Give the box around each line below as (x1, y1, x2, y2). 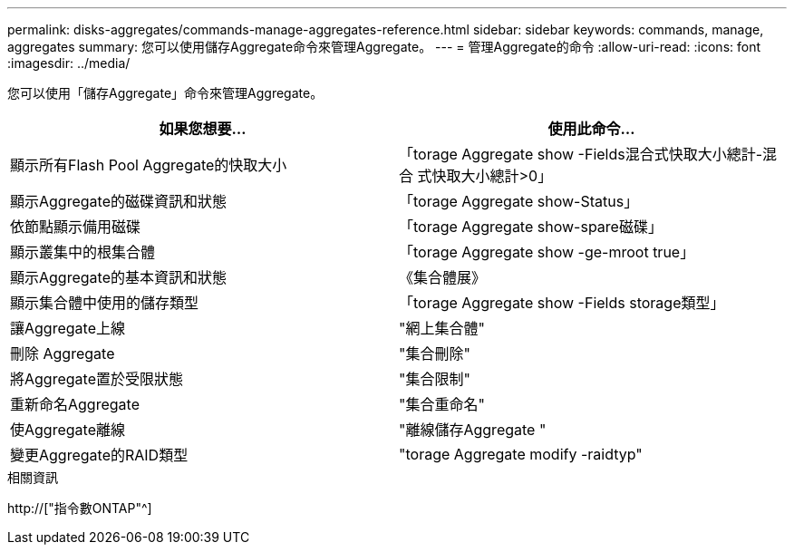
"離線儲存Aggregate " (399, 421, 547, 439)
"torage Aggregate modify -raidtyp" (399, 445, 643, 463)
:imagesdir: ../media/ (7, 55, 131, 71)
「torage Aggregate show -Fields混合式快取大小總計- (399, 145, 763, 163)
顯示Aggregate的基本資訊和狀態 (10, 268, 227, 286)
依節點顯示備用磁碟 (10, 218, 141, 236)
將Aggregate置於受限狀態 (10, 370, 183, 388)
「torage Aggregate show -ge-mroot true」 (399, 243, 695, 261)
